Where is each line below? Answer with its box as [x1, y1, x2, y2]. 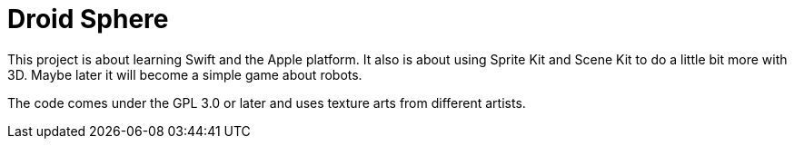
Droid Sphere [7, 4, 169, 34]
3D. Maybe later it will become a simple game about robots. [7, 66, 362, 83]
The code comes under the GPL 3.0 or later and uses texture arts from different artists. [7, 94, 526, 111]
